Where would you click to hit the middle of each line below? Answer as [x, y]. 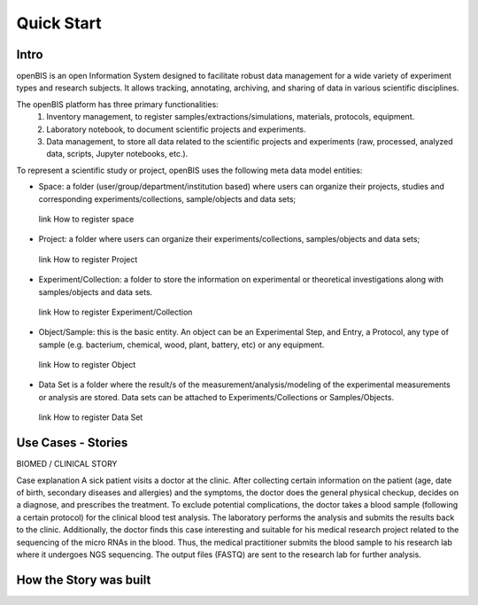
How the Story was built [84, 580]
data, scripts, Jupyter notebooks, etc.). [117, 154]
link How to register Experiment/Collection [116, 312]
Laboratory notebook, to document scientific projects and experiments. [176, 129]
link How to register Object [87, 365]
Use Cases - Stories [72, 443]
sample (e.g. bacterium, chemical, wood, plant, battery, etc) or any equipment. [181, 345]
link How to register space [86, 219]
